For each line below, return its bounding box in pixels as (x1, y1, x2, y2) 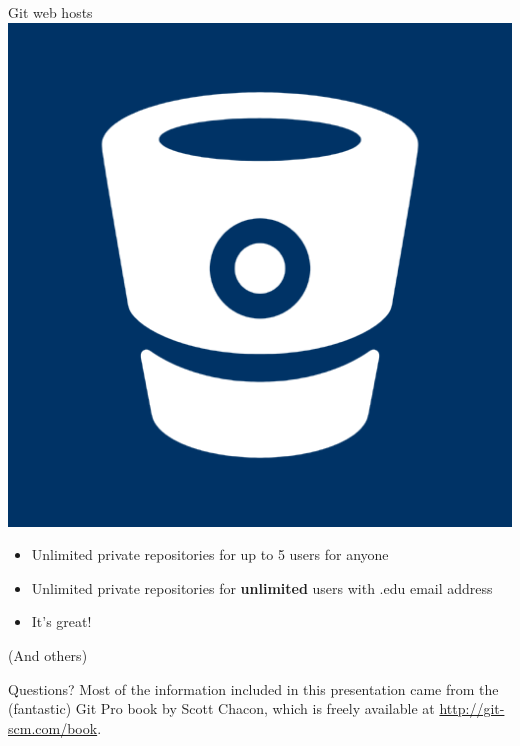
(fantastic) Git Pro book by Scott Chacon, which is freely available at (8, 698, 435, 719)
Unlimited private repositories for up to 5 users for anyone (31, 544, 389, 565)
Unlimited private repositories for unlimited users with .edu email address (31, 577, 493, 598)
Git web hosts (8, 2, 93, 22)
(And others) (8, 644, 88, 665)
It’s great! (31, 611, 92, 632)
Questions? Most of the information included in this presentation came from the (8, 678, 499, 699)
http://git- (439, 698, 505, 719)
